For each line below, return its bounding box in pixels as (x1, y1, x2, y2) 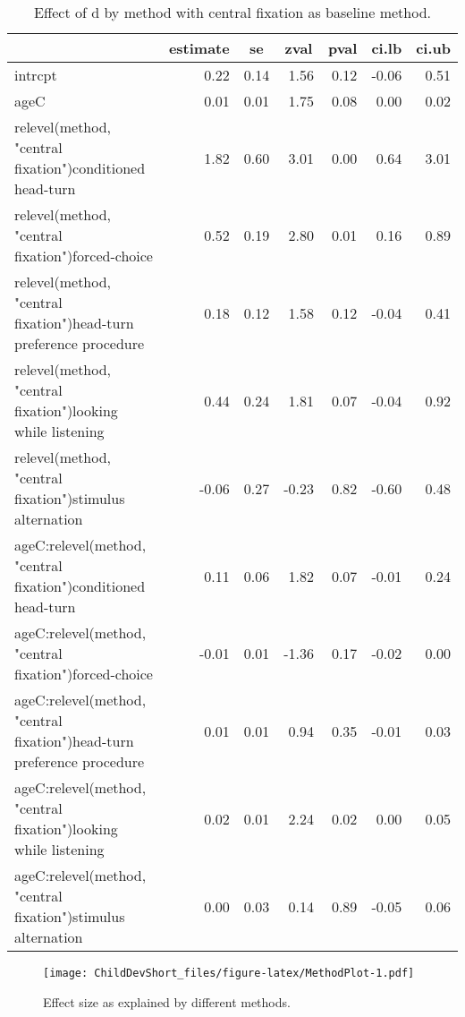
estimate (168, 38, 230, 58)
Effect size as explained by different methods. (43, 992, 291, 1011)
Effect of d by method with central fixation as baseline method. (33, 2, 431, 22)
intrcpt (14, 64, 57, 85)
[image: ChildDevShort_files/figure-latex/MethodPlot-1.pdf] (43, 967, 415, 979)
